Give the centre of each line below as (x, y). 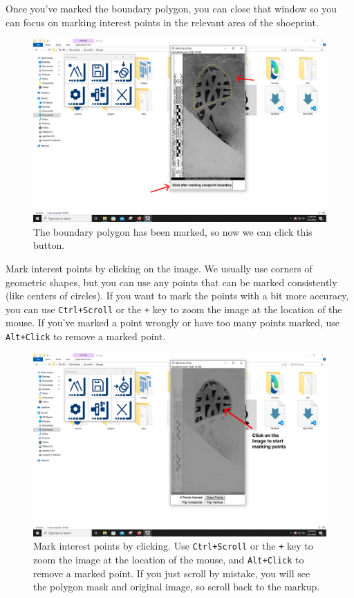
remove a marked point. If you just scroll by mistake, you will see (172, 573)
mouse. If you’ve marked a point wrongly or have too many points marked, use (173, 323)
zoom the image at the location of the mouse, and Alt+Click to (169, 559)
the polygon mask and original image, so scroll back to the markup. (177, 587)
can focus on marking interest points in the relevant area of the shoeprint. (162, 22)
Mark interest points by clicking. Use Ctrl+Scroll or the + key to (173, 546)
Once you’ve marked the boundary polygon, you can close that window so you (171, 8)
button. (49, 245)
